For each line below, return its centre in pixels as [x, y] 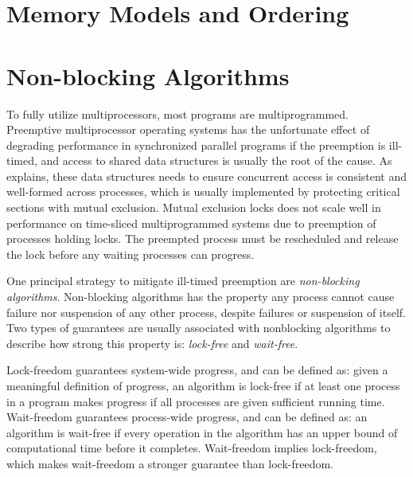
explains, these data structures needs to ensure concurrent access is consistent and [207, 176]
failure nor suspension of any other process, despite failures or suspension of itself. [206, 312]
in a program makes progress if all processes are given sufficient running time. [196, 401]
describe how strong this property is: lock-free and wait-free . [152, 343]
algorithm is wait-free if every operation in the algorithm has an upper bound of [202, 432]
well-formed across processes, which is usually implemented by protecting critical [203, 192]
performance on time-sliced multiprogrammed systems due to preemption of [191, 223]
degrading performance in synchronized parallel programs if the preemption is [196, 145]
